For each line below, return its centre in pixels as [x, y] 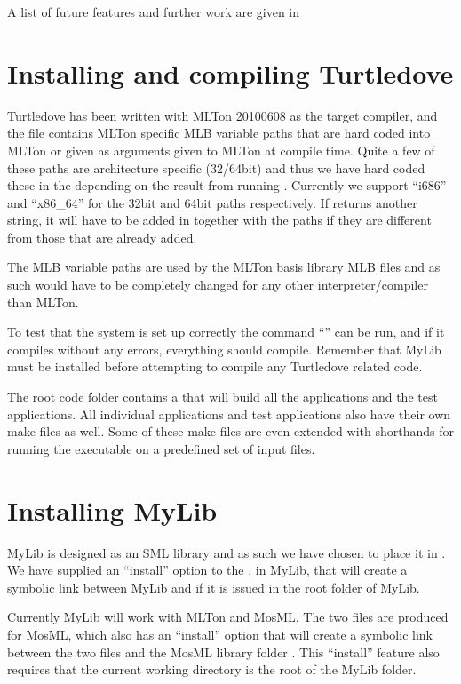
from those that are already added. [102, 237]
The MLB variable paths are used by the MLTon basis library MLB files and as [224, 267]
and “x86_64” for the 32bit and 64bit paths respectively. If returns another [212, 202]
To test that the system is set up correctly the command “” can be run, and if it [226, 332]
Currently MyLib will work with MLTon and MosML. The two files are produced [228, 617]
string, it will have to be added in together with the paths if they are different [219, 220]
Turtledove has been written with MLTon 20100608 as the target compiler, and [223, 115]
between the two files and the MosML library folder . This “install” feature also [223, 652]
